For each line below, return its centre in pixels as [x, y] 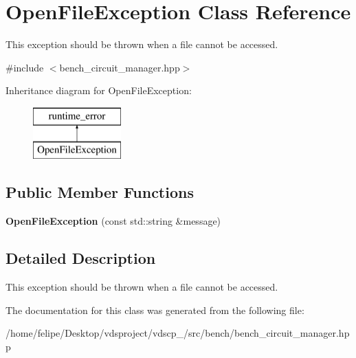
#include [25, 67]
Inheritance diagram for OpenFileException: [99, 90]
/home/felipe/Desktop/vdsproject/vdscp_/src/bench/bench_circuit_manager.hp [178, 333]
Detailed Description [81, 258]
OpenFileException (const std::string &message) [113, 221]
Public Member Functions [100, 192]
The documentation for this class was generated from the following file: [155, 310]
